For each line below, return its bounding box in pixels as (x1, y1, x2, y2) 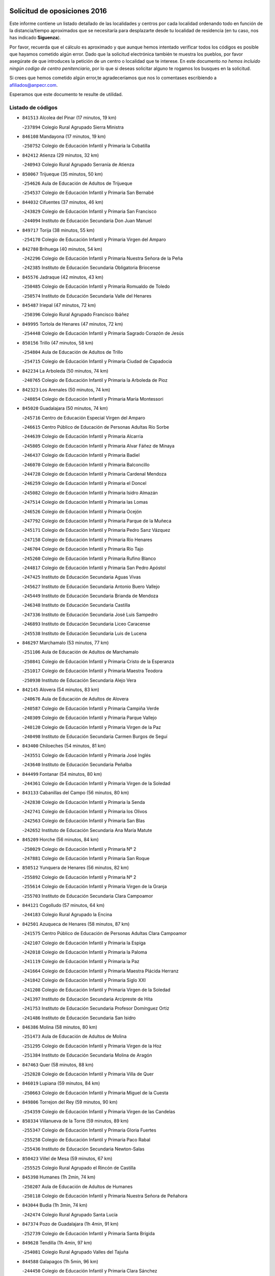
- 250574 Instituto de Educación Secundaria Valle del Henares (22, 292, 152, 299)
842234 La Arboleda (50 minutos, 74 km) (22, 367, 108, 374)
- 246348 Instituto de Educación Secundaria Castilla (22, 602, 130, 608)
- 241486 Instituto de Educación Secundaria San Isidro (22, 1015, 136, 1021)
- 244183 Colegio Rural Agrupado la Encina (22, 912, 112, 918)
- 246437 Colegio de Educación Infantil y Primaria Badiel (22, 452, 140, 458)
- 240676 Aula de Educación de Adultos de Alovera (22, 696, 129, 702)
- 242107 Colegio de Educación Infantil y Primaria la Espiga (22, 940, 146, 946)
